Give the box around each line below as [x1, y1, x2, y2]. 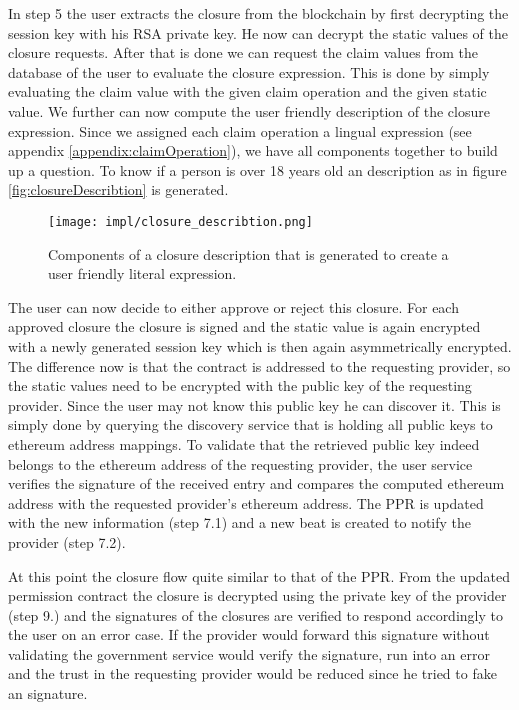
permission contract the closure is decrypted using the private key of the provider [8, 585, 507, 606]
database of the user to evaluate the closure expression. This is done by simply [8, 61, 490, 82]
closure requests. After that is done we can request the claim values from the [8, 42, 478, 63]
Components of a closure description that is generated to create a [48, 243, 449, 264]
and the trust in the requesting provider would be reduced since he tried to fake [8, 663, 497, 684]
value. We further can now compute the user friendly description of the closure [8, 100, 490, 121]
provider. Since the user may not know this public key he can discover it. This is [8, 394, 501, 415]
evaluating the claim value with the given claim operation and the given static [8, 81, 487, 102]
